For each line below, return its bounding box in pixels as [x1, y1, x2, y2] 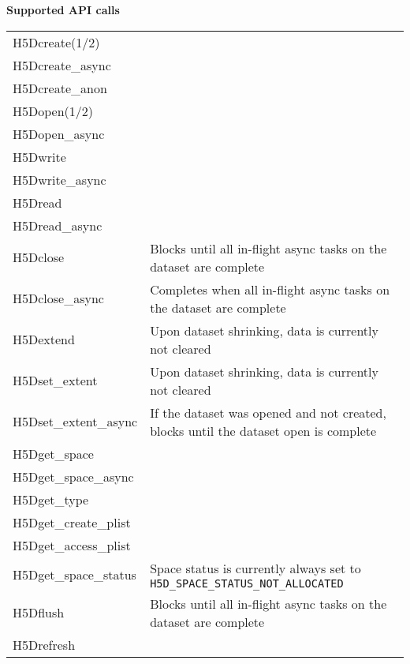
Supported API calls [6, 2, 120, 17]
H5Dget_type [13, 490, 89, 508]
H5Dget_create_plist [13, 512, 131, 531]
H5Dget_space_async [13, 467, 134, 486]
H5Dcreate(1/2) [13, 32, 100, 51]
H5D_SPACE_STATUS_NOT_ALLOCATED [150, 576, 344, 590]
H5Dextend [13, 330, 75, 349]
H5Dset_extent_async [13, 412, 138, 431]
